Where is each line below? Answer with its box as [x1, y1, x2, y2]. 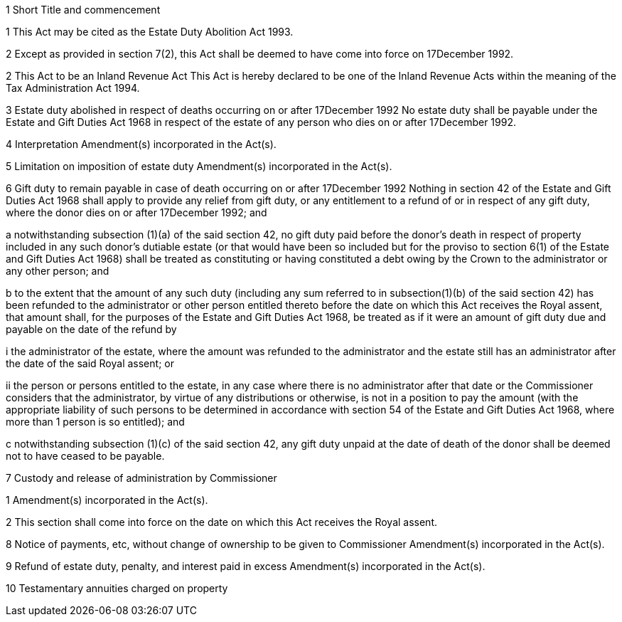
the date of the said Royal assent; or [6, 357, 174, 369]
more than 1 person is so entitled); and [6, 416, 185, 428]
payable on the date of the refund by [6, 323, 177, 335]
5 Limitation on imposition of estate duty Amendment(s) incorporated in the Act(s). [6, 160, 392, 172]
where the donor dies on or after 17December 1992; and [6, 206, 267, 218]
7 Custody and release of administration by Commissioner [6, 472, 277, 484]
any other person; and [6, 265, 109, 277]
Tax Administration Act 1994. [6, 82, 140, 94]
